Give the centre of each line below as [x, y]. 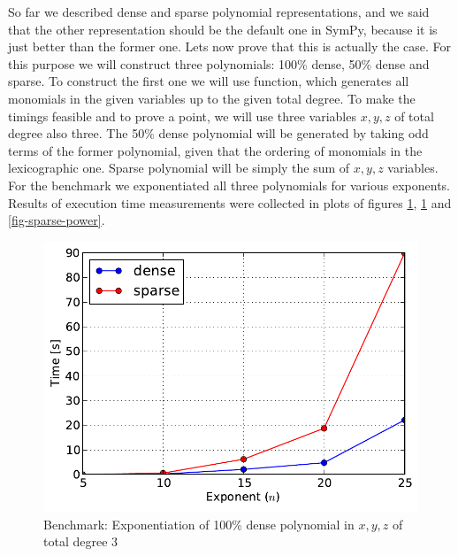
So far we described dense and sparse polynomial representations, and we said [219, 12]
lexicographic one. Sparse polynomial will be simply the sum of [179, 168]
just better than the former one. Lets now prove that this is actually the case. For [230, 46]
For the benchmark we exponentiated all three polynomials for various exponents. [229, 185]
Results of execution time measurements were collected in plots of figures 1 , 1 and [230, 202]
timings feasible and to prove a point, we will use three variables [182, 116]
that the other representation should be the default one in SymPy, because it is [223, 29]
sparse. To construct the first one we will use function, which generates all [209, 81]
